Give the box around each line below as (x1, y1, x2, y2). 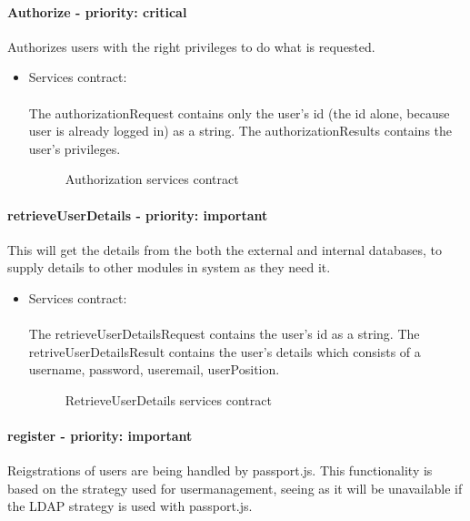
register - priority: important (7, 426, 193, 445)
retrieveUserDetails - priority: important (7, 205, 268, 224)
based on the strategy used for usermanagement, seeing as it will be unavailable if (7, 478, 463, 497)
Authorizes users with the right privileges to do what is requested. (7, 36, 375, 56)
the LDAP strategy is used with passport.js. (7, 496, 253, 516)
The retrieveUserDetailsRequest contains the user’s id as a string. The (28, 324, 420, 343)
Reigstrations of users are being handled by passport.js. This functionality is (7, 461, 433, 480)
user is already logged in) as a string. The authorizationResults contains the (28, 121, 453, 140)
